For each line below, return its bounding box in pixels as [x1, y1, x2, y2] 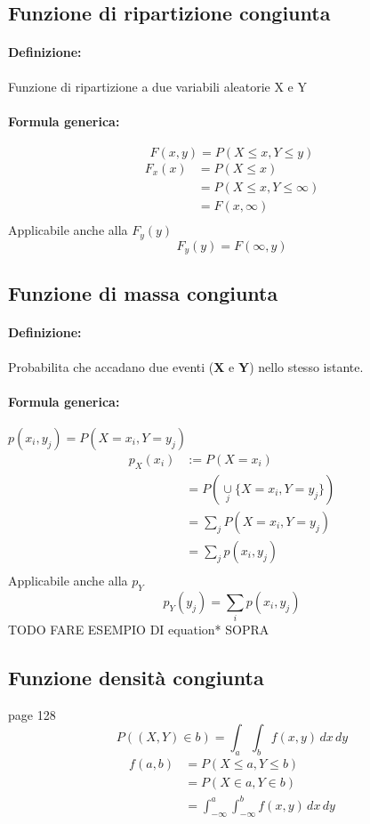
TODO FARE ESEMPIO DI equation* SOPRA [8, 620, 269, 639]
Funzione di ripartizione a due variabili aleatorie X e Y [8, 77, 307, 95]
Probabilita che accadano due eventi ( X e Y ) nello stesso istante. [8, 357, 364, 376]
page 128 [8, 705, 56, 723]
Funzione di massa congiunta [8, 279, 278, 307]
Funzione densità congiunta [8, 664, 264, 691]
